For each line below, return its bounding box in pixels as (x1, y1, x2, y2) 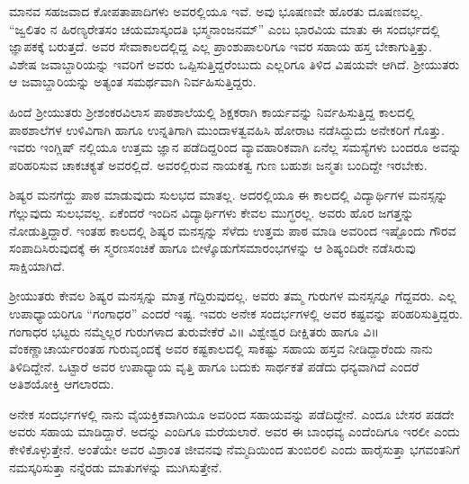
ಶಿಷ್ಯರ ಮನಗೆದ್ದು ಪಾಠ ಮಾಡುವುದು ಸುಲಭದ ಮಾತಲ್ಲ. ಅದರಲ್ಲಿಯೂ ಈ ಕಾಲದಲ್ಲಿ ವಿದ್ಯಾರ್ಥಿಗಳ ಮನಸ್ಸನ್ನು (9, 185, 448, 204)
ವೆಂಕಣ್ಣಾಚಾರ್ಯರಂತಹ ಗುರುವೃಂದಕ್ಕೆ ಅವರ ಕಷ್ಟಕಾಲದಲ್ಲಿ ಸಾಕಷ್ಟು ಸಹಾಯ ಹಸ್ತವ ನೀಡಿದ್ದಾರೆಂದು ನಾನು (9, 339, 433, 358)
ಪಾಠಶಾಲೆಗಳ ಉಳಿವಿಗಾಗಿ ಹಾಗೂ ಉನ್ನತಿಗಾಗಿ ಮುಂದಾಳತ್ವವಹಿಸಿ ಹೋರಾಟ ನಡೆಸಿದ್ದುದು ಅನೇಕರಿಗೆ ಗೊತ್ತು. (9, 120, 445, 139)
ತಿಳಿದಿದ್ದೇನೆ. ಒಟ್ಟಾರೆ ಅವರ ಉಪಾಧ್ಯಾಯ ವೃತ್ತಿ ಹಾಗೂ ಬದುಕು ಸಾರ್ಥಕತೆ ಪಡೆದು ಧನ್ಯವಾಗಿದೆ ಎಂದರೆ (9, 356, 419, 375)
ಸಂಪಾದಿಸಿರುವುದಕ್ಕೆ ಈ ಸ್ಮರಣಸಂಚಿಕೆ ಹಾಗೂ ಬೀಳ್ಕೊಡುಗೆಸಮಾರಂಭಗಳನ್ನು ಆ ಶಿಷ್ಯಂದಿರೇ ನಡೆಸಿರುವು (9, 238, 416, 257)
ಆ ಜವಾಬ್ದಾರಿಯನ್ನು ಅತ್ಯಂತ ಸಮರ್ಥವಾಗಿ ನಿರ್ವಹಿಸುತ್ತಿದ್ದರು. (9, 72, 257, 91)
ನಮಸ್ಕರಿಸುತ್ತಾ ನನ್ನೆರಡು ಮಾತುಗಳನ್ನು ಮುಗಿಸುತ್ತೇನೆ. (9, 457, 222, 476)
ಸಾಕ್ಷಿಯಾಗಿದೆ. (9, 255, 66, 274)
